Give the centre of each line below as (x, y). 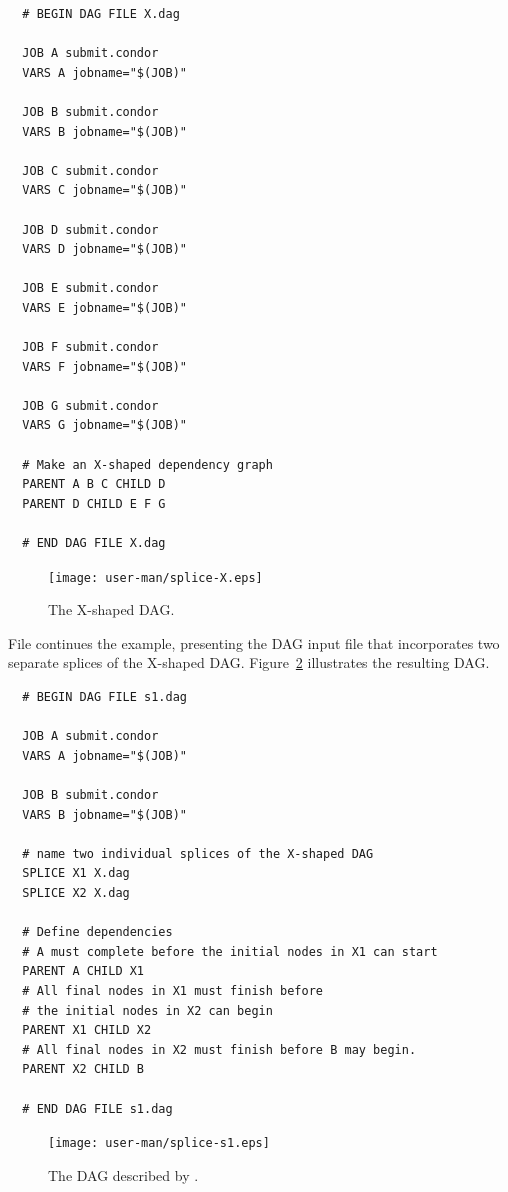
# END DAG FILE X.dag (94, 543)
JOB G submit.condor (90, 405)
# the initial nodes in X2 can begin (147, 1010)
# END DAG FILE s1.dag (97, 1108)
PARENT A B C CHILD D (94, 484)
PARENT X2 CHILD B (83, 1069)
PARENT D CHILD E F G (94, 503)
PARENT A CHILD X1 (83, 971)
